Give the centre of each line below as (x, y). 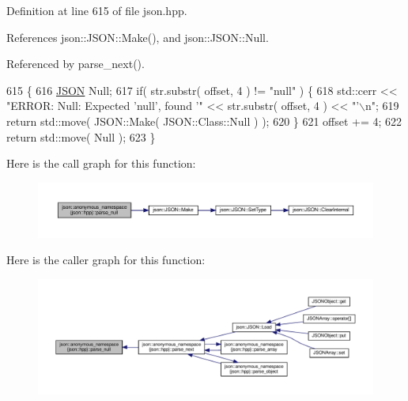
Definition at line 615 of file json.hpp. (97, 10)
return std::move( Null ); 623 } (81, 136)
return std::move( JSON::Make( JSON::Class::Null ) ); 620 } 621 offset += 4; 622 (204, 121)
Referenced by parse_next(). (76, 64)
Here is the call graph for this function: (101, 163)
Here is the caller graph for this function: (106, 260)
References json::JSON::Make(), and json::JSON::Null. (138, 37)
